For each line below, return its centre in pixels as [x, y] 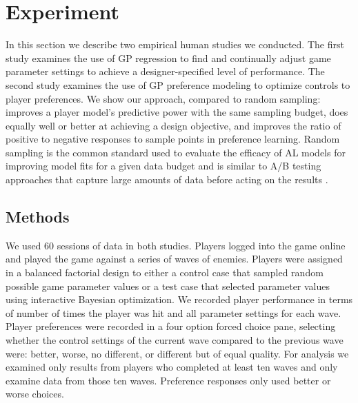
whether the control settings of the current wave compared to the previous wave [175, 340]
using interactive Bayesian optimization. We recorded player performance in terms [179, 299]
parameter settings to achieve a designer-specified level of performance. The [165, 71]
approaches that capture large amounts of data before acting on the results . [167, 179]
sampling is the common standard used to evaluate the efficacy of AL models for [176, 152]
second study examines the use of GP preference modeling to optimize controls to [178, 84]
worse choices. [35, 394]
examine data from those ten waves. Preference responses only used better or [168, 380]
